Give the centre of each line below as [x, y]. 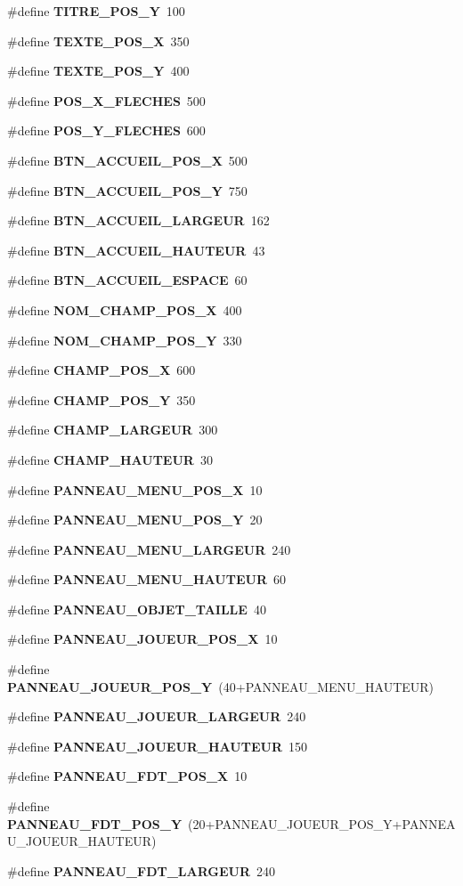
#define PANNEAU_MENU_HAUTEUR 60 [146, 579]
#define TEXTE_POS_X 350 [98, 41]
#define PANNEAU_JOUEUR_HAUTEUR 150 [157, 746]
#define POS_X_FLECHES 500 [106, 100]
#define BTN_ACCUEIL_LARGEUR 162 [138, 220]
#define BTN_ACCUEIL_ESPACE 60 [127, 280]
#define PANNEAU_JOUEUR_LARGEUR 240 [157, 716]
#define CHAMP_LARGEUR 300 [113, 430]
